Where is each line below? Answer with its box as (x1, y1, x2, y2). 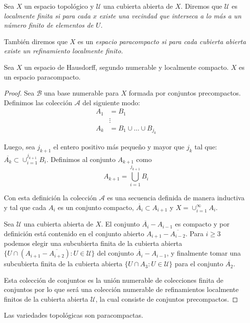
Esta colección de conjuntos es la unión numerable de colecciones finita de (4, 275, 224, 285)
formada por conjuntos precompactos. (129, 88, 241, 98)
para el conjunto (175, 258, 223, 269)
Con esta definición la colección (4, 193, 97, 203)
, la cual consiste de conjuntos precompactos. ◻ (95, 293, 238, 304)
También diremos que (4, 36, 68, 46)
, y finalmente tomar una (167, 248, 241, 258)
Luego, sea (4, 142, 35, 152)
